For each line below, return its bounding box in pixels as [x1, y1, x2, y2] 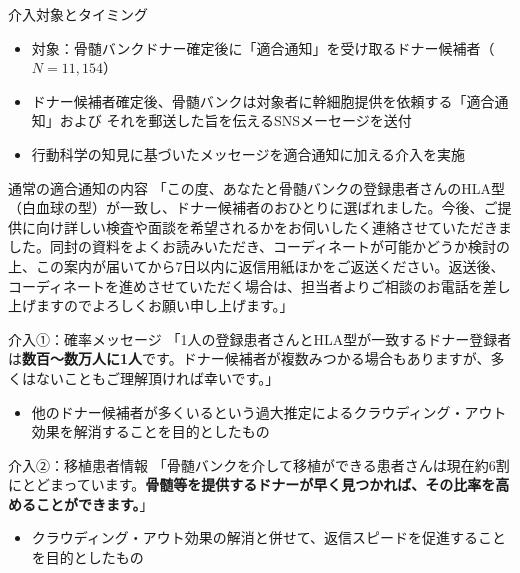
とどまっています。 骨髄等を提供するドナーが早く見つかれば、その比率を [21, 474, 496, 495]
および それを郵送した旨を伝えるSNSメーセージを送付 [59, 110, 412, 131]
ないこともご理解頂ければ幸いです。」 [35, 367, 280, 388]
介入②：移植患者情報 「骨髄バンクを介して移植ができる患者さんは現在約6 [8, 454, 496, 475]
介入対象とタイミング [8, 4, 148, 24]
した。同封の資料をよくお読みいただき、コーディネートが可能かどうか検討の [8, 236, 511, 257]
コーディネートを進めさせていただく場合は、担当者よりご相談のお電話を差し [8, 275, 511, 296]
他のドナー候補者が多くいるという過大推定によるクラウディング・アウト [31, 401, 507, 422]
